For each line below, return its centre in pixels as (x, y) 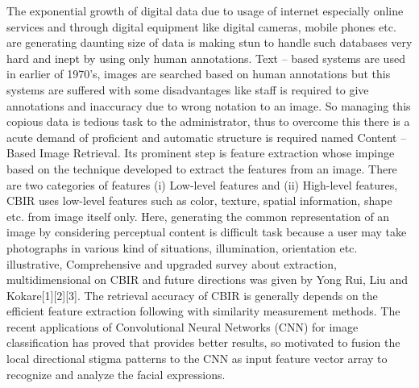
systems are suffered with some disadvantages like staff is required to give (188, 89)
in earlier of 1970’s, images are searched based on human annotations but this (199, 74)
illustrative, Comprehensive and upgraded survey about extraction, (172, 263)
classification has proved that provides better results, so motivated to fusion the (203, 342)
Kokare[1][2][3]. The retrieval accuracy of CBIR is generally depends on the (192, 295)
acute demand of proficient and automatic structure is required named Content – (207, 137)
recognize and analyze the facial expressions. (116, 374)
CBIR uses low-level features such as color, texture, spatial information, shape (199, 200)
